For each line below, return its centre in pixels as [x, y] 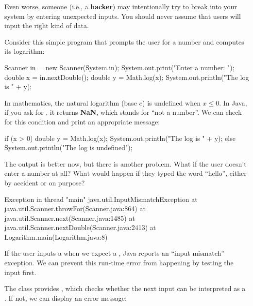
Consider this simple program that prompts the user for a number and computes [124, 41]
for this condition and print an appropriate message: [82, 121]
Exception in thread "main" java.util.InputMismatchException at [101, 199]
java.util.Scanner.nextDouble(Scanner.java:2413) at [80, 227]
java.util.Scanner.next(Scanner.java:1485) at [70, 218]
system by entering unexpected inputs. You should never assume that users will [123, 16]
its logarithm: [25, 51]
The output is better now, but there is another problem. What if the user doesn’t [126, 163]
